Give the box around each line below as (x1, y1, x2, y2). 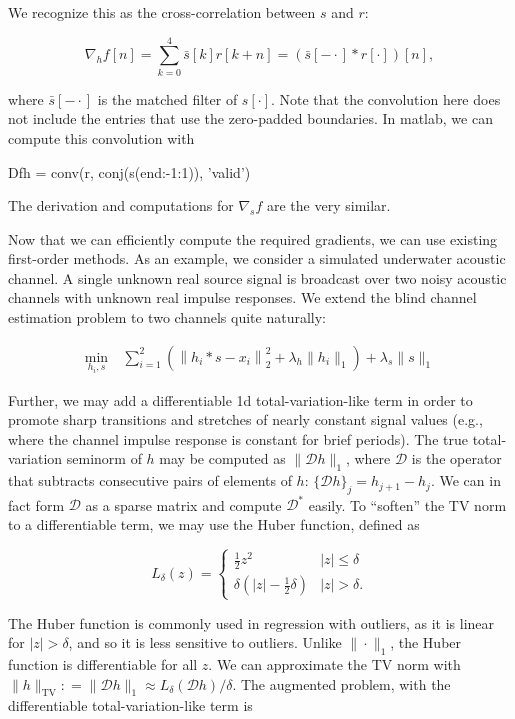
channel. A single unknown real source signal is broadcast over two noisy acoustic (8, 267, 507, 288)
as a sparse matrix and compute (85, 494, 282, 515)
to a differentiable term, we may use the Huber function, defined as (8, 514, 420, 535)
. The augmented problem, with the (232, 673, 451, 694)
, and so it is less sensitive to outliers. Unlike (68, 632, 342, 653)
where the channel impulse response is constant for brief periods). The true (8, 428, 468, 449)
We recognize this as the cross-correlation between (8, 2, 316, 22)
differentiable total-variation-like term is (8, 695, 253, 716)
